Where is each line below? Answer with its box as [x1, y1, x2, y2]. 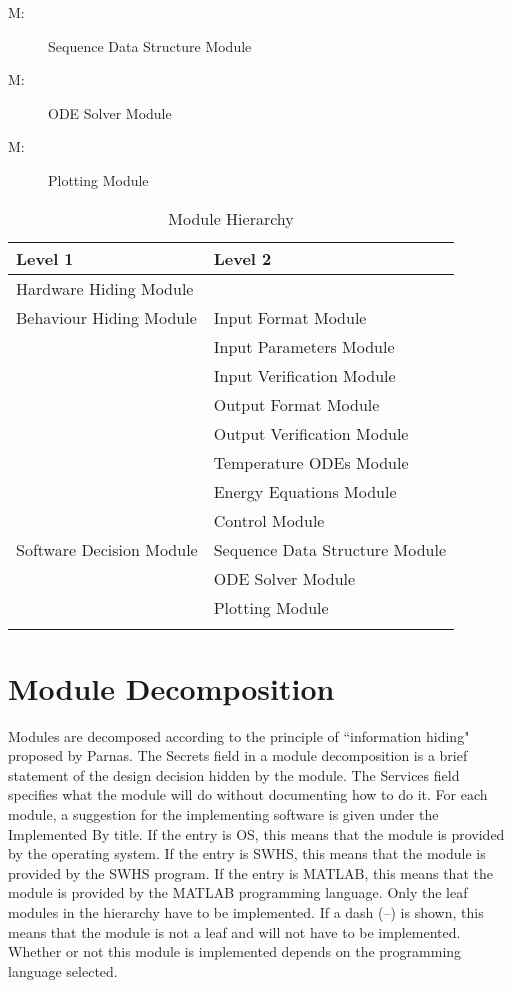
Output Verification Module [213, 421, 409, 445]
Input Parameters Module [213, 334, 395, 358]
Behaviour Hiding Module [16, 305, 197, 329]
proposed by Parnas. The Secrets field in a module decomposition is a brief [8, 745, 468, 766]
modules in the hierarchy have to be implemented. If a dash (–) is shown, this [8, 902, 484, 923]
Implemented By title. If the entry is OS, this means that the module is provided [8, 823, 505, 844]
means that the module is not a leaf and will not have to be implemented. [8, 921, 461, 942]
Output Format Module [213, 392, 380, 416]
